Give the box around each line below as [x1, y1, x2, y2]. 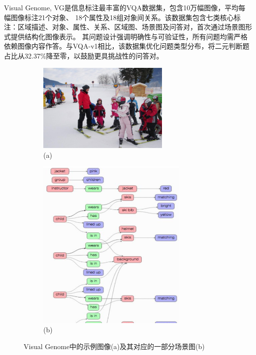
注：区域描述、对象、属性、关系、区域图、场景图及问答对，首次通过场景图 [4, 22, 245, 32]
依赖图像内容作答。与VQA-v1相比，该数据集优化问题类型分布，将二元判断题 [4, 41, 250, 51]
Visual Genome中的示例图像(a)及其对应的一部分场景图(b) [24, 341, 205, 351]
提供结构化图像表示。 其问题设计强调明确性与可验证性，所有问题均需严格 [10, 31, 248, 41]
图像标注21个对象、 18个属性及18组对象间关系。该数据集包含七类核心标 [10, 12, 241, 22]
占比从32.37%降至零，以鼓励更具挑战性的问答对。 [4, 50, 163, 60]
